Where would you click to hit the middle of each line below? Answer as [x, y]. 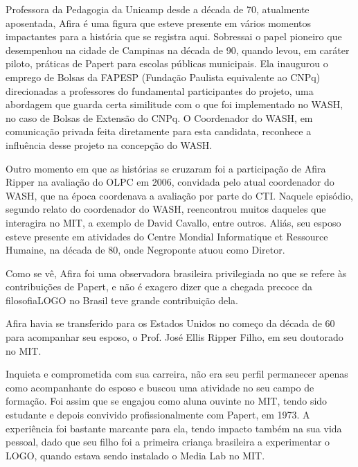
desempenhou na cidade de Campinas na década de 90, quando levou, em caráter [178, 50]
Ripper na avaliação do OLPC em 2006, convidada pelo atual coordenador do [170, 182]
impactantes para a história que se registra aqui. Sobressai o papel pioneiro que [174, 36]
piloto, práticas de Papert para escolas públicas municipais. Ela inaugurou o [167, 63]
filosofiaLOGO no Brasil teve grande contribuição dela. [122, 300]
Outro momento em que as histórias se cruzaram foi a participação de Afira [166, 168]
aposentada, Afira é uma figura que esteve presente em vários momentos [159, 23]
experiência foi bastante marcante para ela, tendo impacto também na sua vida [174, 428]
